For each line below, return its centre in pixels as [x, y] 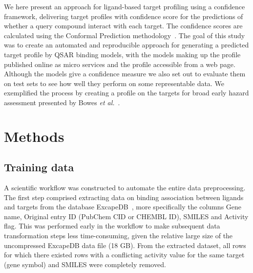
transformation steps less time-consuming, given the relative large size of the [118, 236]
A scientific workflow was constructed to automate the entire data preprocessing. [125, 188]
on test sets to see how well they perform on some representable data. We [114, 83]
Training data [39, 167]
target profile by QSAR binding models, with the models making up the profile [122, 54]
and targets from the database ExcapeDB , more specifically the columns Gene [123, 207]
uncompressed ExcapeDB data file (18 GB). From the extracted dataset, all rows [125, 245]
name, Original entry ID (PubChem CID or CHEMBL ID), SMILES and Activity [126, 216]
